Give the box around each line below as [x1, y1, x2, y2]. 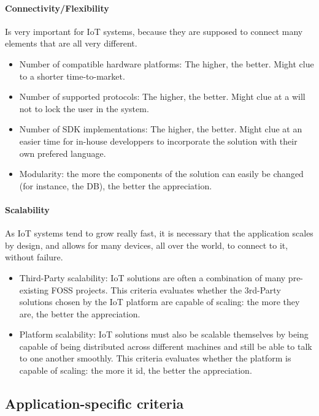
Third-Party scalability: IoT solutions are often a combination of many [19, 271, 286, 284]
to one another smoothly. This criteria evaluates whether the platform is [19, 352, 291, 365]
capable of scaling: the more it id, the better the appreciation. [19, 364, 252, 377]
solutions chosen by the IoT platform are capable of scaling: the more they [19, 295, 300, 308]
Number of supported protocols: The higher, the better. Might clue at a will [19, 90, 306, 103]
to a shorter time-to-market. [19, 69, 125, 82]
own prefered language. [19, 146, 106, 159]
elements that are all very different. [5, 37, 137, 50]
